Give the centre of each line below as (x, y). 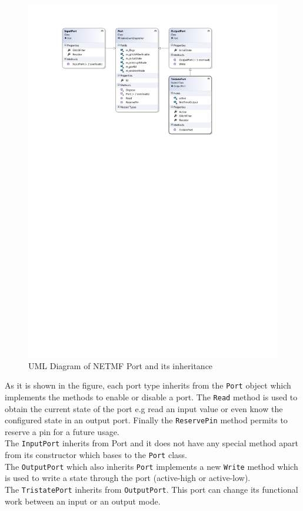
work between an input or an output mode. (83, 501)
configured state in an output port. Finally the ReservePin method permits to (146, 420)
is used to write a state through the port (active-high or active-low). (128, 478)
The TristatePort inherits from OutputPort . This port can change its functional (151, 489)
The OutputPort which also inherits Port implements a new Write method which (151, 466)
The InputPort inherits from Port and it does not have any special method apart (152, 443)
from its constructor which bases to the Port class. (96, 455)
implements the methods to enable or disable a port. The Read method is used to (151, 396)
